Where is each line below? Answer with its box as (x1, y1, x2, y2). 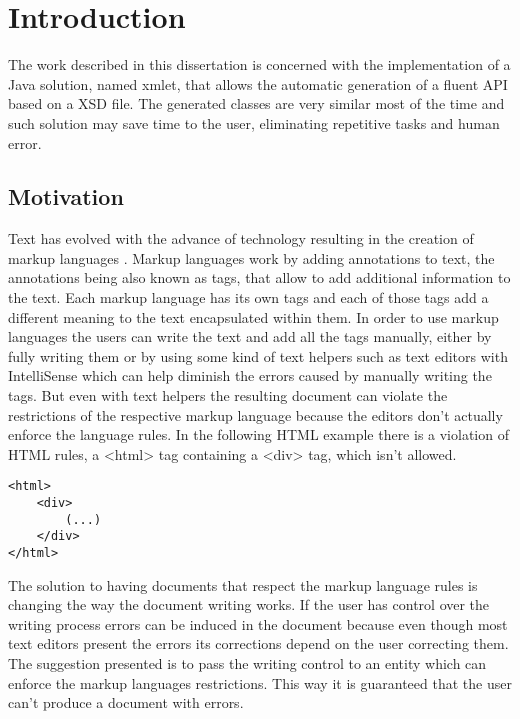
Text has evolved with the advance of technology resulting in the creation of (8, 228, 474, 249)
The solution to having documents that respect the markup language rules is (8, 574, 478, 595)
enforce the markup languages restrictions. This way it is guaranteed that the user (8, 672, 512, 693)
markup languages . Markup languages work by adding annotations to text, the (8, 247, 495, 268)
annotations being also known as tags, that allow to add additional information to (8, 267, 511, 288)
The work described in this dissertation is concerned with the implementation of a (8, 54, 511, 75)
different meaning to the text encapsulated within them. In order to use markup (8, 306, 499, 327)
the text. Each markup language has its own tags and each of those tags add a (8, 287, 489, 308)
